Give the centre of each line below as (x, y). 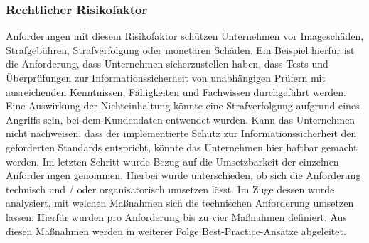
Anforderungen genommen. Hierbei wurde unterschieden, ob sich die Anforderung (183, 175)
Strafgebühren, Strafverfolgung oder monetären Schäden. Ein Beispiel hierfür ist (180, 49)
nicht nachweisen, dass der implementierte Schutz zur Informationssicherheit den (181, 133)
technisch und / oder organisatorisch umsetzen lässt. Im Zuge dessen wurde (170, 189)
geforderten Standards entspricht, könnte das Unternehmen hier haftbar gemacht (182, 147)
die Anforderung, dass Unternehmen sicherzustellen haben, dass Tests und (167, 64)
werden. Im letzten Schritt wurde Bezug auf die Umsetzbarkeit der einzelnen (172, 161)
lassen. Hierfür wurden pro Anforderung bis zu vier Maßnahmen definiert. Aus (176, 216)
